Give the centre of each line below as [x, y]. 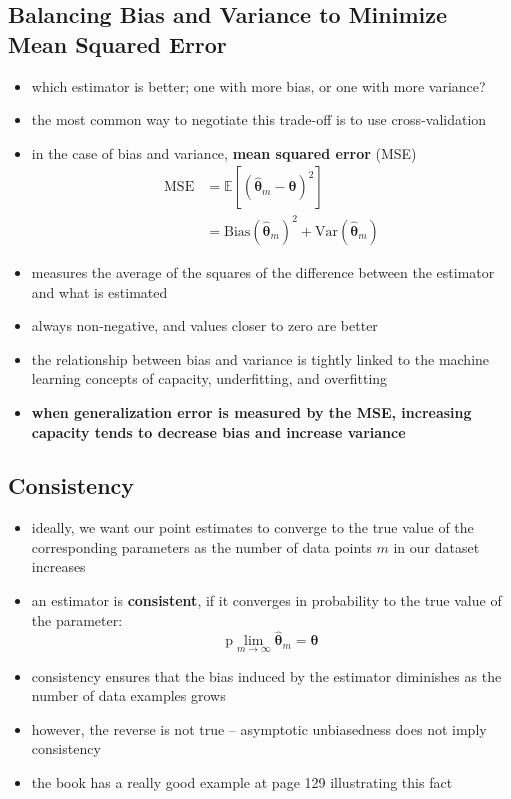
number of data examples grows [128, 695]
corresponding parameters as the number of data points [201, 546]
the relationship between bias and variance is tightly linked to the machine [260, 358]
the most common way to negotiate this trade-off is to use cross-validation [259, 119]
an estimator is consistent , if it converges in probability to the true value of [266, 600]
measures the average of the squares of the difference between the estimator [263, 271]
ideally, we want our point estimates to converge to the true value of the [252, 527]
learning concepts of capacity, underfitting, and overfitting [209, 378]
